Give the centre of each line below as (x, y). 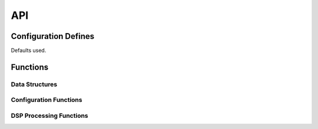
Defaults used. (29, 51)
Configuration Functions (47, 100)
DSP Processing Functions (49, 115)
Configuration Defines (53, 36)
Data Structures (34, 84)
